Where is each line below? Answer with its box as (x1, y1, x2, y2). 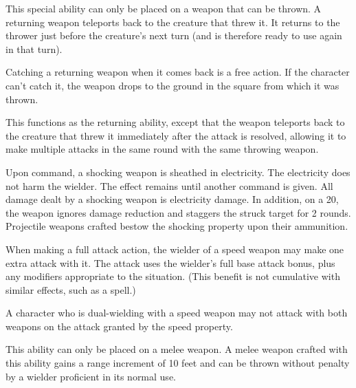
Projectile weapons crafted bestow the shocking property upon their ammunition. (5, 219, 348, 233)
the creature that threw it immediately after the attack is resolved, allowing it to (5, 128, 346, 142)
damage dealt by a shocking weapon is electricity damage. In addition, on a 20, (5, 192, 339, 206)
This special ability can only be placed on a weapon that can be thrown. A (5, 1, 322, 15)
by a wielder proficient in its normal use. (5, 369, 176, 383)
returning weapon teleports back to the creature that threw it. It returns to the (5, 14, 340, 29)
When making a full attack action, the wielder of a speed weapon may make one (5, 241, 344, 256)
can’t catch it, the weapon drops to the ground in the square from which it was (5, 78, 340, 92)
